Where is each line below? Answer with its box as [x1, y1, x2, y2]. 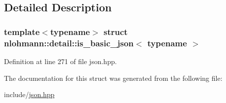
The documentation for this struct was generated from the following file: [4, 72, 223, 83]
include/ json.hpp [4, 89, 55, 100]
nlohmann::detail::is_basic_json [4, 36, 134, 49]
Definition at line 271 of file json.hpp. [4, 56, 117, 66]
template [4, 25, 40, 37]
